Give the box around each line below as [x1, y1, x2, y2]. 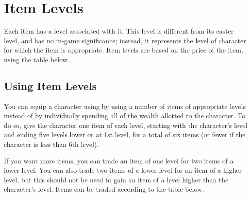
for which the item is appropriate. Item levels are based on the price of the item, [4, 45, 243, 55]
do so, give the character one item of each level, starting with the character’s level [4, 120, 248, 130]
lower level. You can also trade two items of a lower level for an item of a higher [4, 165, 242, 175]
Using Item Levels [4, 78, 97, 93]
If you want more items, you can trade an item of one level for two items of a [4, 155, 234, 165]
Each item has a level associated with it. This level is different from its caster [4, 26, 234, 36]
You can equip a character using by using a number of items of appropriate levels [4, 101, 246, 111]
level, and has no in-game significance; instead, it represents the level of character [4, 35, 246, 45]
